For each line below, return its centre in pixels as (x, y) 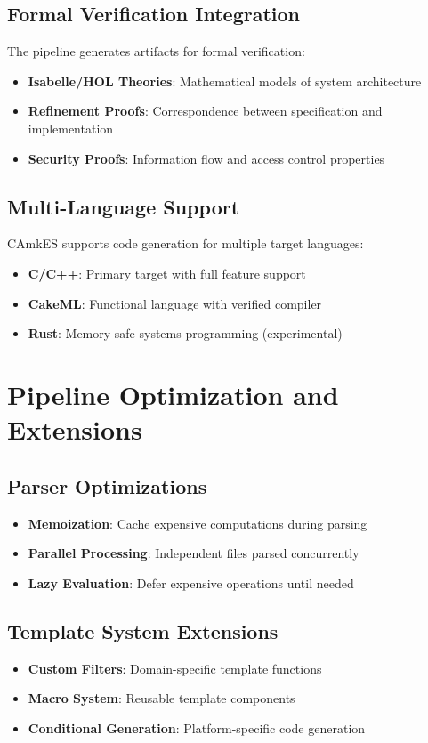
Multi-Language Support (124, 206)
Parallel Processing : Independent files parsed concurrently (194, 553)
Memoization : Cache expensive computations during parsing (198, 523)
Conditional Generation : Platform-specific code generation (197, 727)
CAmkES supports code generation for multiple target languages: (186, 243)
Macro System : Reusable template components (162, 698)
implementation (71, 128)
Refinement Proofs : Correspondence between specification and (205, 111)
